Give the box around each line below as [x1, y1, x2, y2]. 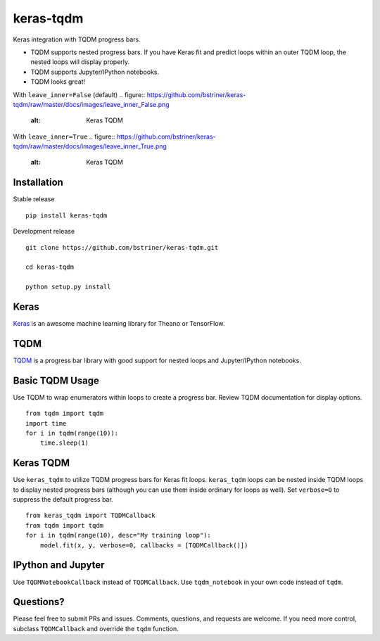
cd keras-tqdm [25, 263, 74, 271]
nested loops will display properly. [30, 58, 130, 66]
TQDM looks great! [30, 77, 86, 86]
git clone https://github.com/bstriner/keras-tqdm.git [25, 243, 219, 251]
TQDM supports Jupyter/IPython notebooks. [30, 68, 160, 76]
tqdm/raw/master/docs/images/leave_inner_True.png [13, 142, 167, 151]
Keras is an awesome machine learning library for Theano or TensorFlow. [13, 319, 225, 327]
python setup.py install [25, 283, 111, 291]
